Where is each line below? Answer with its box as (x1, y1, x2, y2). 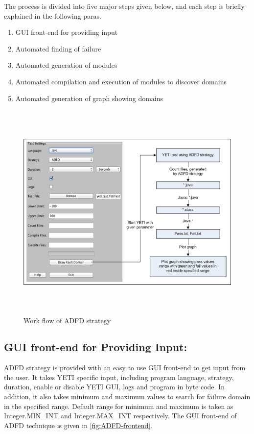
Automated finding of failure (15, 43, 101, 53)
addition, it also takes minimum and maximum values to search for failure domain (4, 391, 251, 402)
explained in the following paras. (4, 10, 101, 21)
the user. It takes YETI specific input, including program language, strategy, (4, 372, 234, 382)
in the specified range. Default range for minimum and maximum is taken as (4, 401, 233, 411)
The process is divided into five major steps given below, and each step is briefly (4, 1, 245, 11)
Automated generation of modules (15, 60, 117, 70)
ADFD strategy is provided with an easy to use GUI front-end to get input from (4, 362, 246, 373)
